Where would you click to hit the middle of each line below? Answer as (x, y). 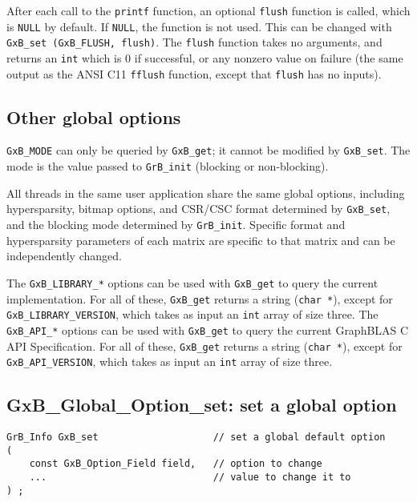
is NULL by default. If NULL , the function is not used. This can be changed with (199, 26)
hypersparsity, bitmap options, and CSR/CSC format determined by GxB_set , (198, 209)
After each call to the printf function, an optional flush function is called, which (208, 10)
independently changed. (64, 256)
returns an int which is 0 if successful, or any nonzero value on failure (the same (205, 57)
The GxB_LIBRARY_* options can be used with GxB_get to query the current (192, 282)
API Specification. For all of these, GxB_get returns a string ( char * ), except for (204, 345)
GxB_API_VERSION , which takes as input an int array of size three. (170, 361)
